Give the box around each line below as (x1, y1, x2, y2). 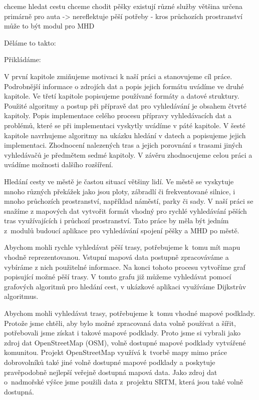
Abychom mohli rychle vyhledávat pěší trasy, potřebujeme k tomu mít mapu (4, 242, 240, 252)
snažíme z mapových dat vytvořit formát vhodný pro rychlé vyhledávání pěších (4, 205, 247, 216)
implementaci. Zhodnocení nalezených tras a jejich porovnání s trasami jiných (4, 140, 242, 150)
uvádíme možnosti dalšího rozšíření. (4, 159, 113, 170)
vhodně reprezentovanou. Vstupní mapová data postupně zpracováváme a (4, 252, 229, 262)
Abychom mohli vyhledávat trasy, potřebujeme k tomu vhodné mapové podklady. (4, 308, 255, 318)
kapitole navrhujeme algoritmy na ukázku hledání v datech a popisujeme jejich (4, 130, 246, 140)
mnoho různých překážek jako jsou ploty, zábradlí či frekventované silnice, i (4, 186, 235, 196)
